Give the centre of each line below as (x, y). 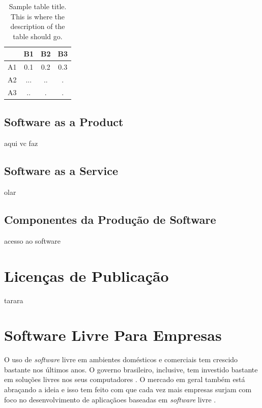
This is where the (38, 16)
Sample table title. (38, 6)
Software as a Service (61, 171)
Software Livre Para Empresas (113, 335)
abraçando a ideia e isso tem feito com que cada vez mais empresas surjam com (128, 389)
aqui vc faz (21, 143)
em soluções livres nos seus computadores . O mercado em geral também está (125, 379)
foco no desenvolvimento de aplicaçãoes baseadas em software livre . (110, 399)
